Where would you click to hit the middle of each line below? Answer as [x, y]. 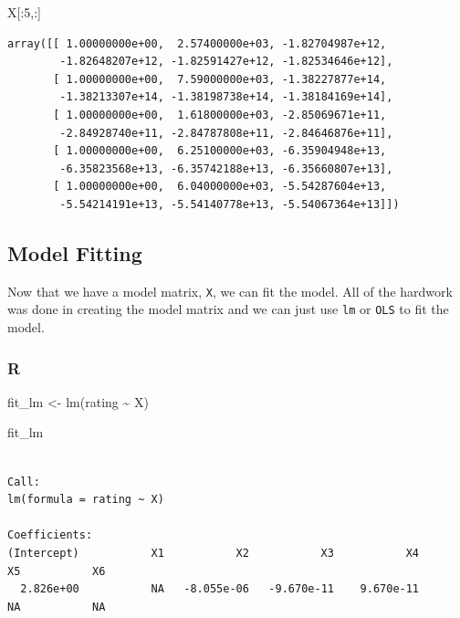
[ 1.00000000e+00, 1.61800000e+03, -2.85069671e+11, [220, 115]
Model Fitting [75, 252]
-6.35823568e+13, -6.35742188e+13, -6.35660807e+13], [226, 168]
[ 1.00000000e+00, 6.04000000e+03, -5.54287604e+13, [220, 187]
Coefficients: [50, 535]
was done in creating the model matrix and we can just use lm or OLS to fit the [228, 309]
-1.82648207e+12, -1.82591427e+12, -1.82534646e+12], [226, 62]
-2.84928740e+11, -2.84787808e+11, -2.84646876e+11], [226, 133]
